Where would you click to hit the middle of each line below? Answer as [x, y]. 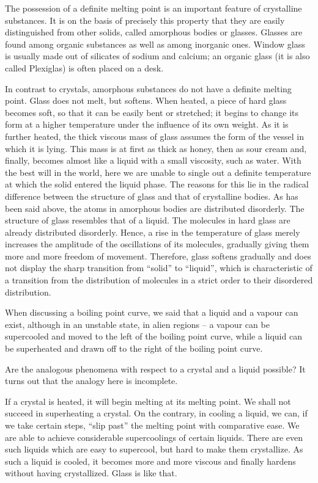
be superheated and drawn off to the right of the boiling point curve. [134, 348]
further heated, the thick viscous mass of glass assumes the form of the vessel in [154, 136]
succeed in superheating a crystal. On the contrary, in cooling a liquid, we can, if [156, 413]
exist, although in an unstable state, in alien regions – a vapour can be [137, 324]
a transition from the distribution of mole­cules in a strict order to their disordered [159, 280]
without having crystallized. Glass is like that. [91, 473]
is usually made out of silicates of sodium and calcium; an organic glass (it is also [157, 56]
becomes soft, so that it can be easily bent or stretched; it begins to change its [152, 112]
